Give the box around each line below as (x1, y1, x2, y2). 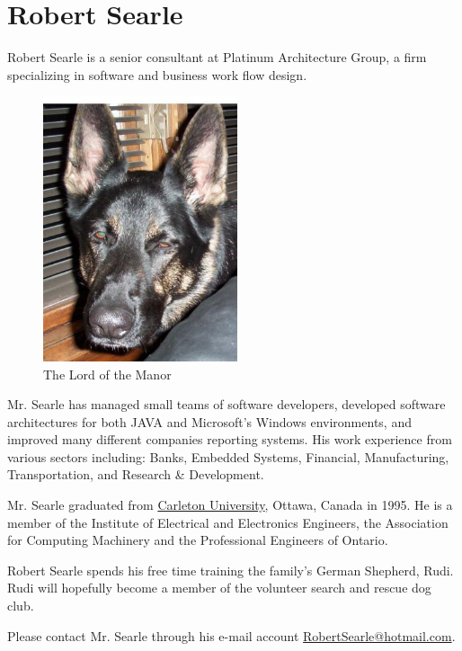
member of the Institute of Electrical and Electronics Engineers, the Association (7, 513, 449, 531)
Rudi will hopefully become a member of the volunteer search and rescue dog (7, 578, 431, 597)
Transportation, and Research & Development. (7, 465, 264, 484)
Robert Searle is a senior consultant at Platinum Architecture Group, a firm (7, 48, 427, 67)
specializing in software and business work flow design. (7, 65, 307, 84)
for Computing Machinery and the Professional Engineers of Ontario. (7, 531, 388, 549)
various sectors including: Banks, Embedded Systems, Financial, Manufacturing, (7, 447, 449, 466)
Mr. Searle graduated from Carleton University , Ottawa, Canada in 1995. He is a (7, 495, 453, 514)
